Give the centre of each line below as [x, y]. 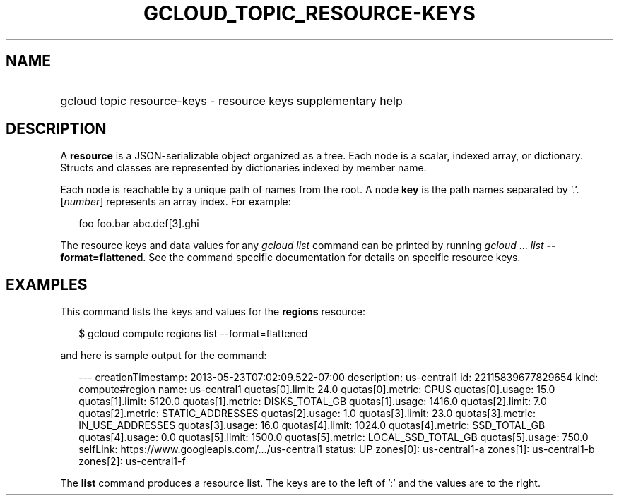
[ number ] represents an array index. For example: [176, 202]
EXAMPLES [47, 284]
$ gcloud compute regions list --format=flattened [193, 334]
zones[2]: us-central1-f [132, 461]
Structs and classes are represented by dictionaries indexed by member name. [243, 168]
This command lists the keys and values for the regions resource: [213, 312]
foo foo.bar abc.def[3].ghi [139, 224]
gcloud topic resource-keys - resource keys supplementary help [231, 101]
